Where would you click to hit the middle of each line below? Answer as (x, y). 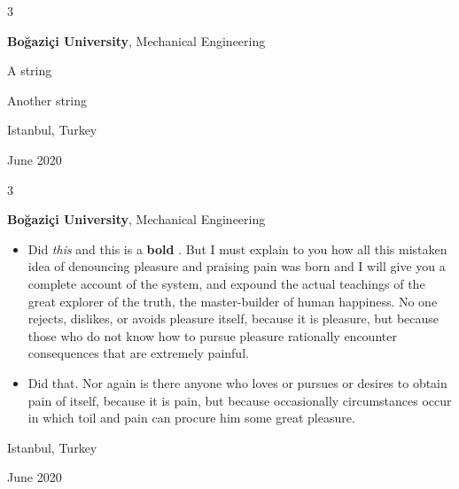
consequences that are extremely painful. (138, 353)
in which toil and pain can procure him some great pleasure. (191, 418)
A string (30, 70)
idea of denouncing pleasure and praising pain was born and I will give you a (237, 266)
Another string (47, 100)
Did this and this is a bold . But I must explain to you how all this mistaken (237, 248)
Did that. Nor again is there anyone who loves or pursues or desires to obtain (237, 382)
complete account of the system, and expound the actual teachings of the (226, 283)
